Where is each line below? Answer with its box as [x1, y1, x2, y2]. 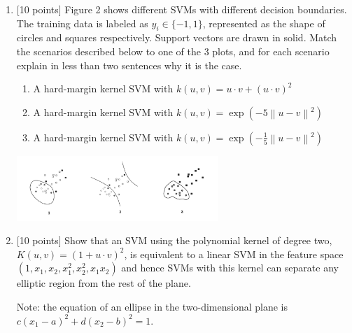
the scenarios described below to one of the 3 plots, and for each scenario [16, 43, 330, 58]
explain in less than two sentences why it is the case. [16, 57, 242, 72]
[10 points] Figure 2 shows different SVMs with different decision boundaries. [16, 2, 347, 16]
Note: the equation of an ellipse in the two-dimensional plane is [16, 299, 288, 313]
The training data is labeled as [16, 15, 148, 30]
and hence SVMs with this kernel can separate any [121, 260, 339, 275]
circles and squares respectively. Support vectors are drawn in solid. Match [16, 30, 337, 45]
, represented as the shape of [202, 15, 325, 30]
